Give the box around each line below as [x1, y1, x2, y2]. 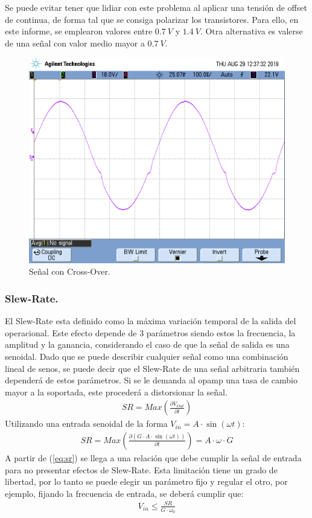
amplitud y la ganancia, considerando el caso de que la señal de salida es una [5, 338, 290, 351]
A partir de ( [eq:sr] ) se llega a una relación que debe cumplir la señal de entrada [5, 451, 302, 464]
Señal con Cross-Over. [29, 265, 110, 278]
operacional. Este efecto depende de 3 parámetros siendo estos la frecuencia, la [5, 326, 296, 339]
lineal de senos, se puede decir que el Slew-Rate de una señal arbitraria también [5, 362, 300, 374]
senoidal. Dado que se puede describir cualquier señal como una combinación [5, 350, 288, 362]
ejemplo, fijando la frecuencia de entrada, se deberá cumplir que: [5, 487, 244, 499]
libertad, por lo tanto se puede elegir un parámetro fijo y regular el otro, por [5, 475, 288, 488]
